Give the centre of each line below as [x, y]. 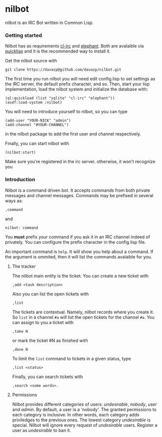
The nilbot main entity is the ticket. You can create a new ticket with [80, 276]
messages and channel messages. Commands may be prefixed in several [79, 195]
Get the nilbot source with [31, 61]
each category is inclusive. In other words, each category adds [76, 414]
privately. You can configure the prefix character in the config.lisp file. [76, 242]
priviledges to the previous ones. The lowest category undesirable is [81, 420]
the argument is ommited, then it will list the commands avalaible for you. [79, 257]
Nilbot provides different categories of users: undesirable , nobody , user [84, 404]
